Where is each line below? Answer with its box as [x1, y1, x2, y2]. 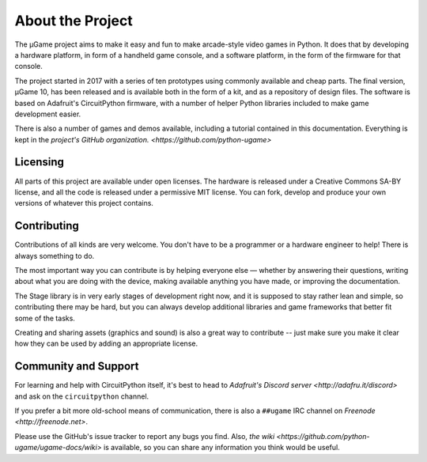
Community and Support [14, 360, 139, 373]
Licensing [14, 155, 65, 169]
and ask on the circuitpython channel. [14, 392, 149, 401]
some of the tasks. [14, 313, 75, 323]
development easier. [14, 109, 81, 119]
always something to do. [14, 251, 95, 260]
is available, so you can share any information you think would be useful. [103, 443, 340, 453]
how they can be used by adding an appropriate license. [14, 339, 198, 348]
